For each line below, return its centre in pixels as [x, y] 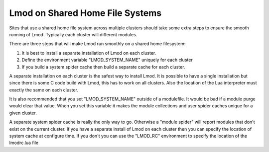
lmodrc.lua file [24, 143]
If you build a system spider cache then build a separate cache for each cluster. [103, 67]
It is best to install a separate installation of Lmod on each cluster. [89, 53]
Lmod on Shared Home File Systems [85, 13]
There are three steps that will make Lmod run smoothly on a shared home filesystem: [97, 44]
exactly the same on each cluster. [44, 90]
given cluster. [23, 113]
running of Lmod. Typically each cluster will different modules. [73, 34]
